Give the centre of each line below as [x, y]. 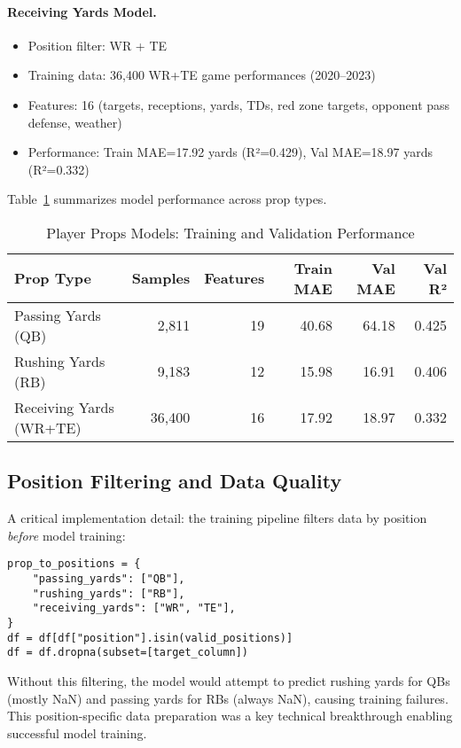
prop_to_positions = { [74, 564]
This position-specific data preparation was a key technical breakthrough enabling [230, 716]
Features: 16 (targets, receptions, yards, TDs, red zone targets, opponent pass [239, 104]
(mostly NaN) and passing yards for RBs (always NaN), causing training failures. [228, 698]
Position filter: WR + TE [98, 45]
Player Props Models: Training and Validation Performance [230, 232]
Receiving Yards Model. [82, 11]
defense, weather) [75, 122]
